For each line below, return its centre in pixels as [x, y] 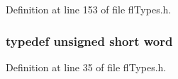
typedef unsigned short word [89, 41]
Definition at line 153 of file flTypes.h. [89, 9]
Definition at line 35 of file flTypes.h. [86, 67]
